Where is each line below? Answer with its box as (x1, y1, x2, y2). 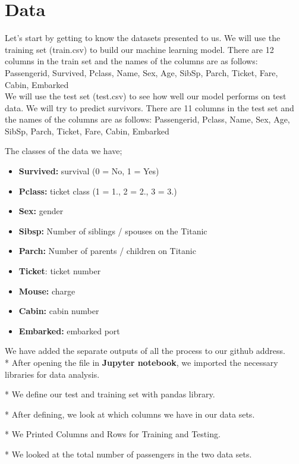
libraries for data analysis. (5, 368, 100, 380)
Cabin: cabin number (18, 305, 99, 317)
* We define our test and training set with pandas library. (5, 388, 215, 400)
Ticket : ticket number (18, 265, 101, 277)
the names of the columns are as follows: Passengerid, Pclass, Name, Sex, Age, (5, 113, 290, 126)
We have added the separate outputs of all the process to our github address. (5, 344, 285, 357)
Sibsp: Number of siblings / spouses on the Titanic (18, 224, 207, 237)
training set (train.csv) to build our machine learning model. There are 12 (5, 43, 274, 55)
